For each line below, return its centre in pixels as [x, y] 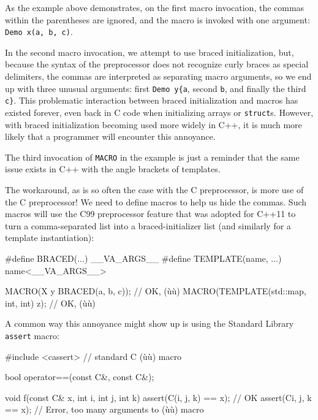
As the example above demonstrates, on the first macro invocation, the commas [155, 7]
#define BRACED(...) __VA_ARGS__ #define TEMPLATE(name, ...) [143, 258]
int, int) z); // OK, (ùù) [50, 303]
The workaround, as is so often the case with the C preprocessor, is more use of [154, 190]
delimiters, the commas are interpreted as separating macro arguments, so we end [158, 76]
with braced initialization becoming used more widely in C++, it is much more [153, 124]
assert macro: [32, 335]
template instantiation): [50, 238]
